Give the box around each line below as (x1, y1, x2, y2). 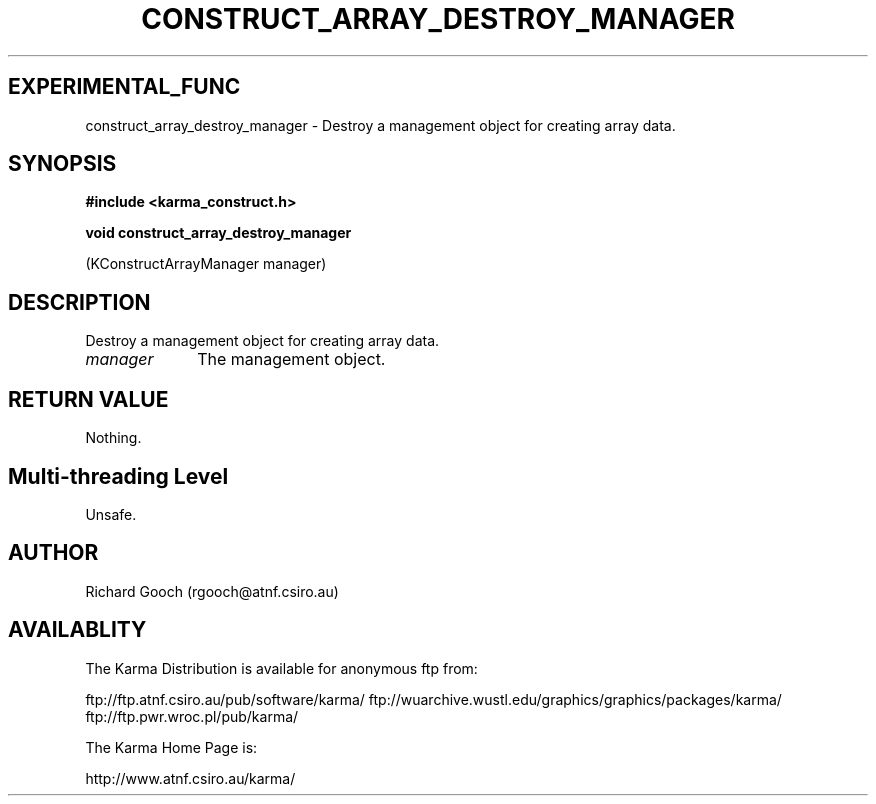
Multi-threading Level (8, 463, 229, 489)
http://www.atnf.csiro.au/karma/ (85, 769, 296, 787)
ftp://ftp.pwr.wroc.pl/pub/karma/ (85, 707, 299, 725)
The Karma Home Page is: (85, 738, 258, 756)
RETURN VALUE (8, 386, 169, 412)
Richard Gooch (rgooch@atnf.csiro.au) (85, 582, 339, 600)
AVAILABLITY (8, 617, 147, 643)
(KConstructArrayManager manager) (85, 255, 327, 273)
